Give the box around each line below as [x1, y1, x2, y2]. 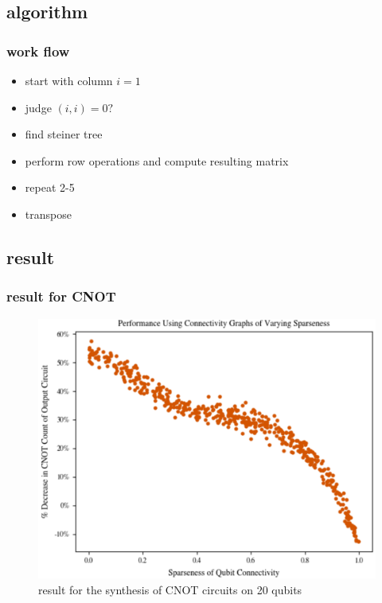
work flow [6, 41, 70, 60]
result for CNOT [6, 286, 116, 306]
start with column [25, 72, 113, 88]
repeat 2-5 [25, 179, 75, 196]
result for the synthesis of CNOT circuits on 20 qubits [38, 581, 302, 597]
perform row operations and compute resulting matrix [25, 152, 289, 169]
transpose [25, 205, 72, 222]
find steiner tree [25, 126, 103, 142]
